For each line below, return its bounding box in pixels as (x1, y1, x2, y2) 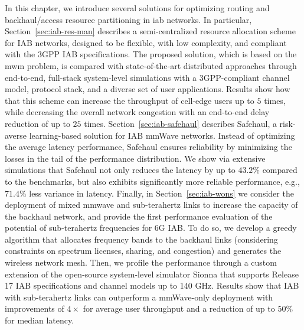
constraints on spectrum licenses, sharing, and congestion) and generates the (5, 244, 282, 257)
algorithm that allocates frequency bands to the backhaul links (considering (5, 233, 278, 245)
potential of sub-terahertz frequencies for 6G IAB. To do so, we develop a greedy (5, 221, 297, 234)
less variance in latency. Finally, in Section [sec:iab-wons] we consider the (29, 187, 294, 199)
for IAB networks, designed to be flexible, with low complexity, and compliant (5, 36, 287, 48)
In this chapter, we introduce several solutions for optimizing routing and (5, 2, 270, 14)
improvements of (5, 302, 64, 315)
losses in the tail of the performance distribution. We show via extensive (5, 152, 266, 164)
